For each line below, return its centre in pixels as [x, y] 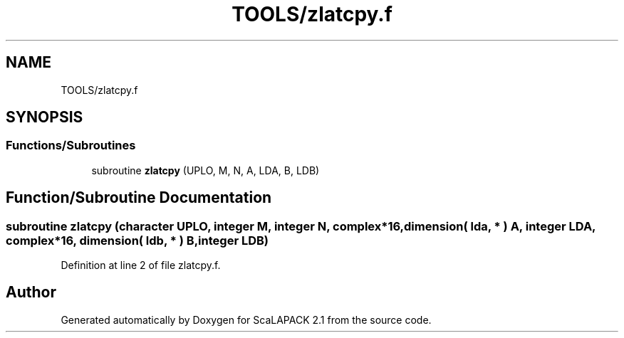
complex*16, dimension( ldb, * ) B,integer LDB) [137, 240]
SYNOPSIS [45, 117]
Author [31, 292]
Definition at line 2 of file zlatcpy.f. [141, 265]
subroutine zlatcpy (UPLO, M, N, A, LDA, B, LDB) [206, 170]
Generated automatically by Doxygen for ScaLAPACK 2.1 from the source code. [246, 319]
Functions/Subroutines [71, 146]
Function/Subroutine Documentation [139, 198]
